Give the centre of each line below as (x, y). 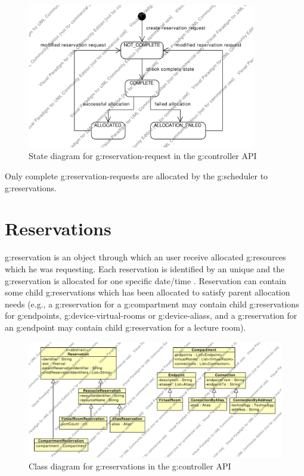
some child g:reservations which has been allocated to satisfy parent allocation (148, 292)
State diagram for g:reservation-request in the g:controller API (143, 156)
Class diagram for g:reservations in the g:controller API (130, 466)
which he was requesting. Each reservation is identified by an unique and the (145, 268)
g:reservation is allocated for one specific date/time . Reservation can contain (145, 280)
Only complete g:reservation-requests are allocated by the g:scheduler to (137, 176)
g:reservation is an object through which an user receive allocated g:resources (145, 257)
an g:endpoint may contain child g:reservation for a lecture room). (125, 327)
